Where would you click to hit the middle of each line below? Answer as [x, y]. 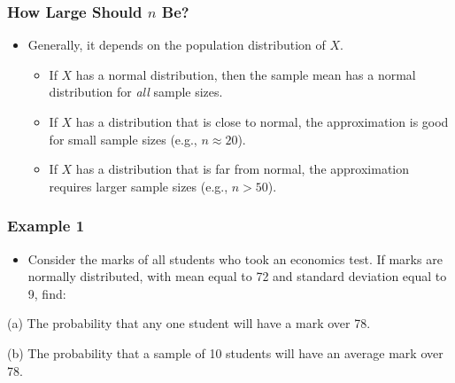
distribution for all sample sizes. [136, 92]
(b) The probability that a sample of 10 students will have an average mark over [225, 352]
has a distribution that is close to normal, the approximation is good [262, 121]
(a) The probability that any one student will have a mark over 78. [189, 323]
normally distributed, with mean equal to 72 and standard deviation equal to [237, 276]
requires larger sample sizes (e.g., [139, 186]
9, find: [47, 293]
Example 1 [46, 226]
